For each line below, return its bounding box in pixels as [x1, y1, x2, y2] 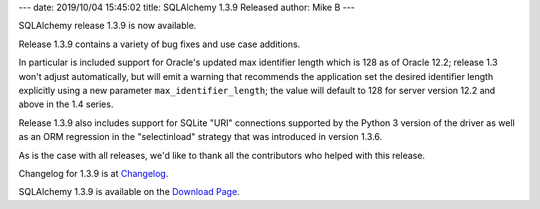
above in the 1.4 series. [18, 98, 114, 110]
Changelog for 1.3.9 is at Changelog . [18, 167, 169, 179]
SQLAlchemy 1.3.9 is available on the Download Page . [18, 186, 240, 198]
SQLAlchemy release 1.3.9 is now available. [18, 20, 197, 32]
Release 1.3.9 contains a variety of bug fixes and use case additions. [18, 38, 301, 50]
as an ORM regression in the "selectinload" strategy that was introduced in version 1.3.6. [18, 131, 383, 143]
